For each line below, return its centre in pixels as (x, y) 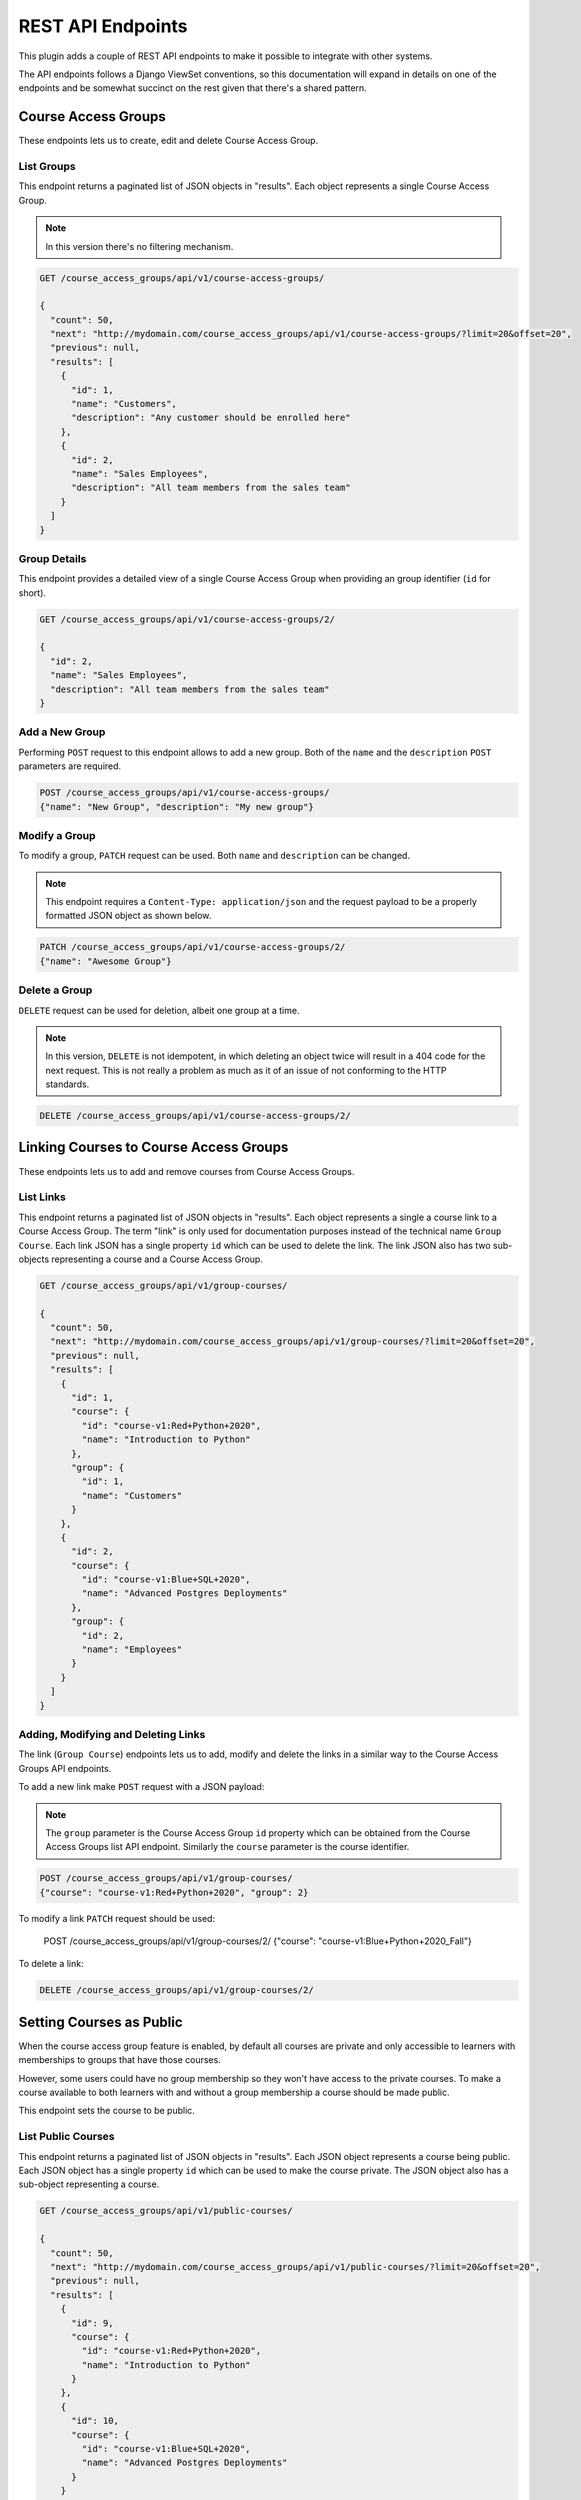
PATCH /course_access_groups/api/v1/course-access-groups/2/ (192, 947)
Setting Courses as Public (101, 2021)
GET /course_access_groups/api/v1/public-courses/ (166, 2211)
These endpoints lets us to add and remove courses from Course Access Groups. (186, 1171)
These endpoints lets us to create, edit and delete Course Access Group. (168, 141)
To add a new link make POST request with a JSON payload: (141, 1787)
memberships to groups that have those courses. (120, 2060)
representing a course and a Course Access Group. (157, 1259)
